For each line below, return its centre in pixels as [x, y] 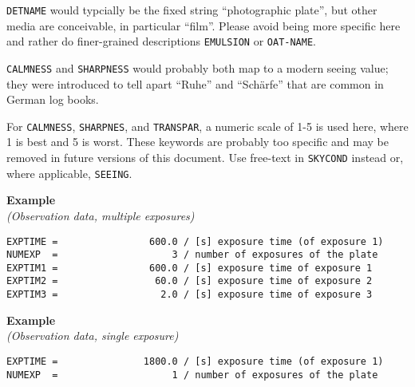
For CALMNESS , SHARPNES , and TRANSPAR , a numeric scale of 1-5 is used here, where [207, 126]
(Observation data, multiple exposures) [101, 215]
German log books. [53, 99]
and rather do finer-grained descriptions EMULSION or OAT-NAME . [161, 41]
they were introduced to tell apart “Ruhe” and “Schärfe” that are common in [195, 83]
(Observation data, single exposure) [93, 336]
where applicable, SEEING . [69, 173]
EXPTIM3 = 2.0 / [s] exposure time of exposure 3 [190, 295]
